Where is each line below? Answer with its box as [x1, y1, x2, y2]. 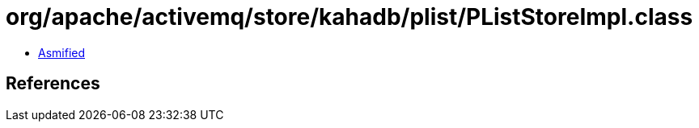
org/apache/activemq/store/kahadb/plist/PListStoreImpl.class [6, 3, 693, 31]
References [6, 73, 100, 94]
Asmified [38, 45, 86, 60]
